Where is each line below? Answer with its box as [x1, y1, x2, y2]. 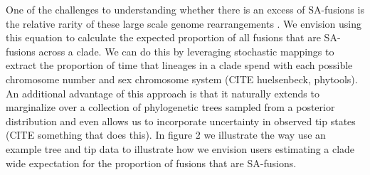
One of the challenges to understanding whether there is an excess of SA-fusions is [6, 2, 364, 16]
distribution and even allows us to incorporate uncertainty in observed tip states [6, 113, 356, 128]
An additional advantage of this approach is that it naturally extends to [6, 85, 319, 100]
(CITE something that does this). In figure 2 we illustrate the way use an [6, 127, 326, 142]
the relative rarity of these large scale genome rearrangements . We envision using [6, 16, 361, 31]
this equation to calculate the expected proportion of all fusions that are [6, 30, 321, 45]
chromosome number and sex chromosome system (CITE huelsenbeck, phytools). [6, 71, 358, 86]
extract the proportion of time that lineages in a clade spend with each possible [6, 58, 353, 73]
